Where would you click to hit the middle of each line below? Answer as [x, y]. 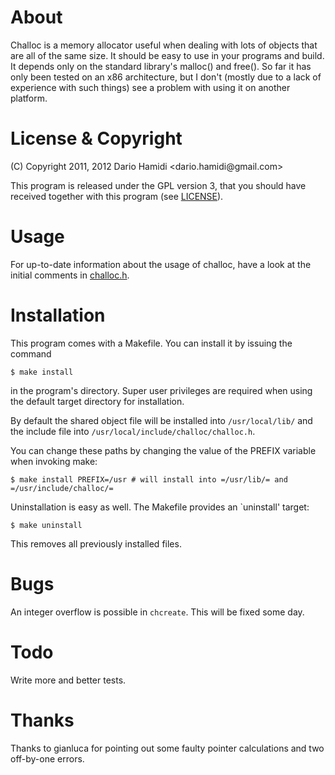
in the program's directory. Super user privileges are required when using [161, 390]
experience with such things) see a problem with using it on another [150, 87]
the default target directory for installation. [97, 401]
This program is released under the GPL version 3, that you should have [158, 185]
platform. [29, 98]
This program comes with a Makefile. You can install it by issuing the [151, 343]
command [31, 353]
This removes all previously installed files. [96, 543]
